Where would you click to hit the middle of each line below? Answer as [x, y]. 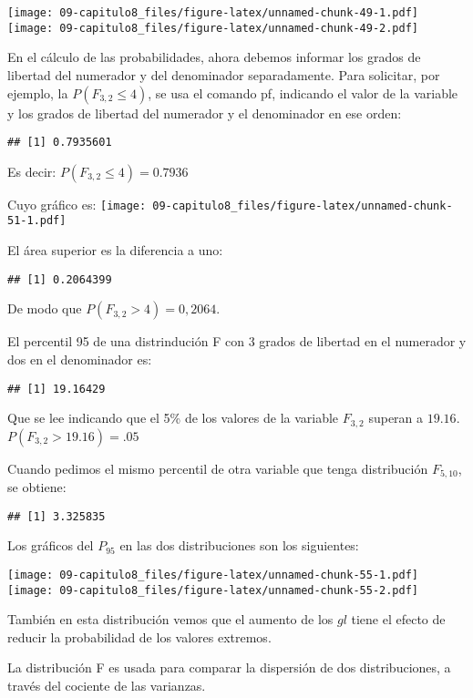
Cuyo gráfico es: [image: [77, 204]
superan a [396, 418]
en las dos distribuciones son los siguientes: [239, 545]
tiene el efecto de [398, 619]
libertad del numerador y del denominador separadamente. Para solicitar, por [224, 74]
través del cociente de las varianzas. [107, 685]
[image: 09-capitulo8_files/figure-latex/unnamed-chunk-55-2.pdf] [213, 590]
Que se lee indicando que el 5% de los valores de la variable [173, 418]
